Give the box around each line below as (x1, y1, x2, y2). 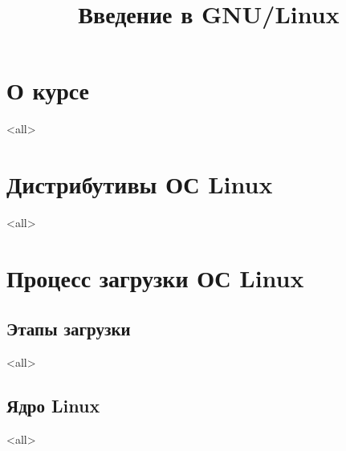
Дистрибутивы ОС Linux (6, 168, 273, 201)
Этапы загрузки (6, 316, 131, 341)
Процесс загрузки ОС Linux (6, 261, 304, 294)
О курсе (6, 74, 90, 107)
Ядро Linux (6, 393, 100, 418)
